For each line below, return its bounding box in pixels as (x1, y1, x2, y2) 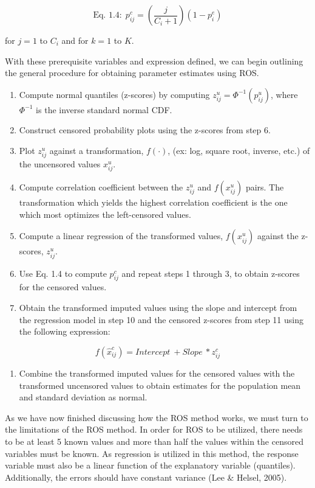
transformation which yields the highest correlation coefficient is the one (19, 196, 288, 209)
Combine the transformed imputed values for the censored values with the (19, 366, 295, 379)
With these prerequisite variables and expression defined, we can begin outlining (5, 54, 303, 67)
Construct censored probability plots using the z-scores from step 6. (19, 124, 271, 136)
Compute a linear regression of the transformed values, (19, 229, 223, 242)
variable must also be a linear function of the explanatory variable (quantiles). (5, 459, 296, 472)
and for (61, 34, 89, 46)
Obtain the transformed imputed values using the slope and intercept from (19, 301, 297, 314)
